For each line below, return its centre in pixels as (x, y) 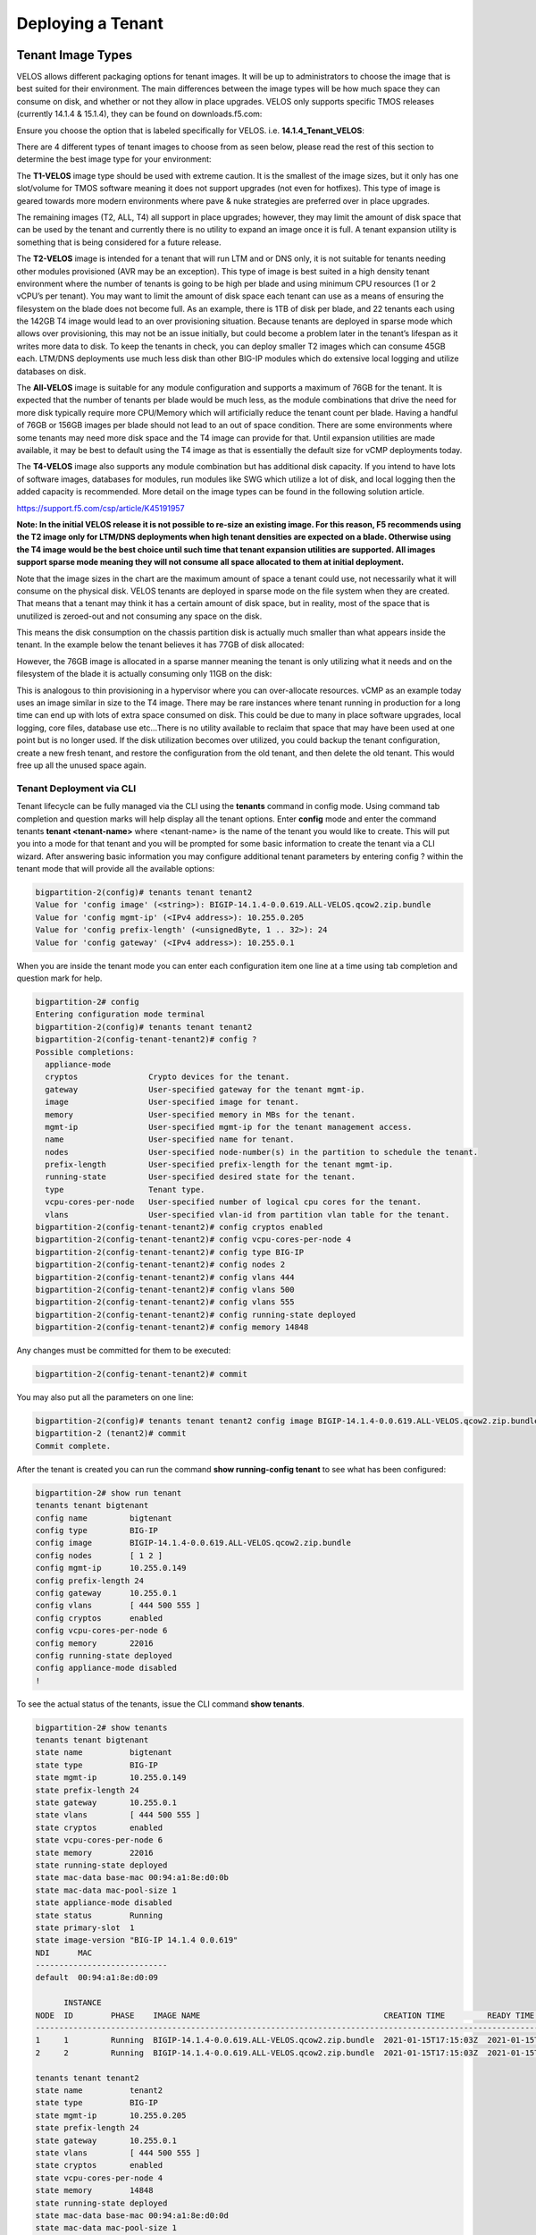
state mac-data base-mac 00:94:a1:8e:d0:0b (132, 1878)
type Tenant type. (125, 1189)
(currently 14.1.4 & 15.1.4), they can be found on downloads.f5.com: (139, 114)
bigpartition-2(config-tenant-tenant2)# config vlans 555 (165, 1302)
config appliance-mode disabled (106, 1668)
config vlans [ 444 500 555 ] (118, 1606)
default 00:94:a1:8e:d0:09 (96, 1978)
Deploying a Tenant (90, 23)
